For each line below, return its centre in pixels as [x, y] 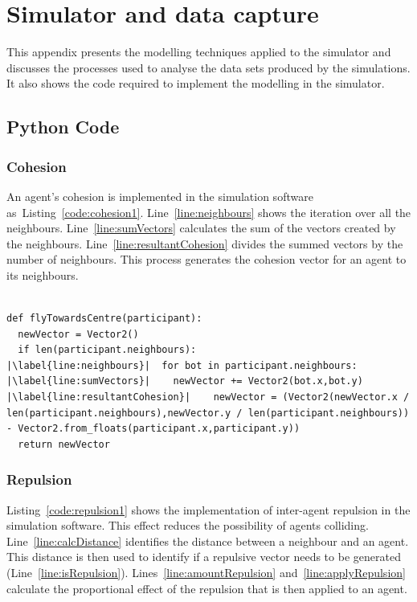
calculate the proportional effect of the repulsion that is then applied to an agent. [207, 588]
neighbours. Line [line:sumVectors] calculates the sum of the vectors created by [201, 228]
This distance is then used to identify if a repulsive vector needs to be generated [204, 557]
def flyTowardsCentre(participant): [104, 319]
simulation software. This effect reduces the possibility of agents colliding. [188, 525]
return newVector [64, 444]
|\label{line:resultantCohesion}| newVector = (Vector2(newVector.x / [208, 397]
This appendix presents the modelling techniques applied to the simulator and [199, 52]
